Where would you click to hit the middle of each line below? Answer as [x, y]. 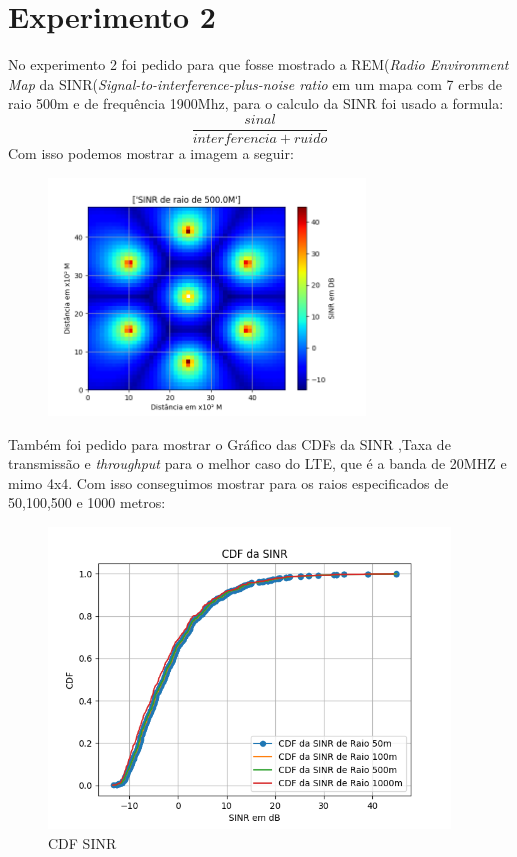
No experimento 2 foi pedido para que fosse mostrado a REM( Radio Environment [258, 64]
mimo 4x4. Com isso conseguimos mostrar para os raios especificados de [228, 482]
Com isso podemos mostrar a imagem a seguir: [151, 152]
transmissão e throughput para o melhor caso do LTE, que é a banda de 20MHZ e [257, 463]
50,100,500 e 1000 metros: [87, 502]
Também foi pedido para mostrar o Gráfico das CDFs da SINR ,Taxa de [229, 443]
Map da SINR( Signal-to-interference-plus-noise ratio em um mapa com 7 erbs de [255, 83]
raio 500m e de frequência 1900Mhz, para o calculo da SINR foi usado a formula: [256, 103]
